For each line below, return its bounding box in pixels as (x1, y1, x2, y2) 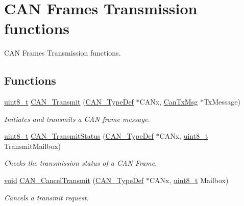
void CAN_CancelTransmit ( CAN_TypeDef (4, 175, 144, 186)
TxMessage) (203, 96, 240, 107)
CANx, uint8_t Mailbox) (150, 175, 229, 186)
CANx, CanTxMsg (139, 96, 198, 107)
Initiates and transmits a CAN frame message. (4, 113, 150, 124)
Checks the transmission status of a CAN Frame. (4, 158, 157, 168)
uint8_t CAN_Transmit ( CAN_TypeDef (4, 96, 134, 107)
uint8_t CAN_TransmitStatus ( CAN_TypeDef (4, 131, 154, 141)
